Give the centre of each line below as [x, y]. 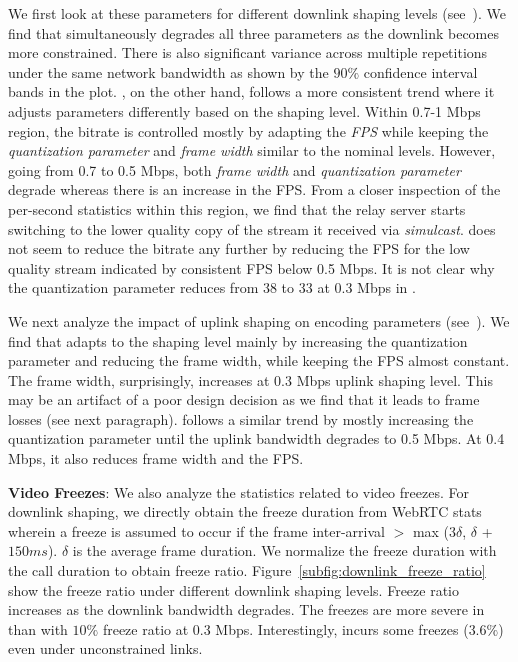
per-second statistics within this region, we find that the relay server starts [237, 208]
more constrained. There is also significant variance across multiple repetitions [248, 52]
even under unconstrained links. [105, 648]
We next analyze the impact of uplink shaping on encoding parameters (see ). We [259, 320]
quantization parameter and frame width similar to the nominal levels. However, [252, 150]
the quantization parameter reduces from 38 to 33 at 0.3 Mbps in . [212, 287]
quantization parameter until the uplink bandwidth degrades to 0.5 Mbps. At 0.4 [256, 438]
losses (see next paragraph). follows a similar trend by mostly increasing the [241, 418]
